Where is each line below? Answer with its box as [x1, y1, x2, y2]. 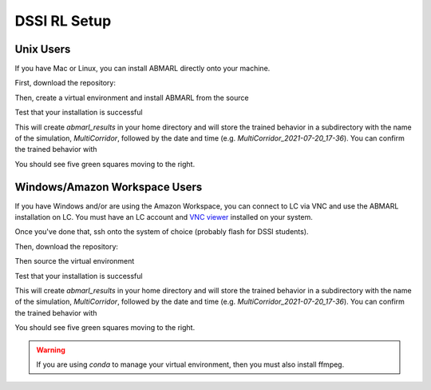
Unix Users [14, 42, 71, 56]
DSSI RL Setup [14, 12, 112, 30]
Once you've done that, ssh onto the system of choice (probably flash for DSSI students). [14, 227, 309, 237]
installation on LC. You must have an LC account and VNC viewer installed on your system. [14, 213, 313, 222]
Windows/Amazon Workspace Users [14, 180, 203, 193]
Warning [36, 344, 65, 355]
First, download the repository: [14, 78, 116, 88]
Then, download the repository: [14, 241, 119, 251]
